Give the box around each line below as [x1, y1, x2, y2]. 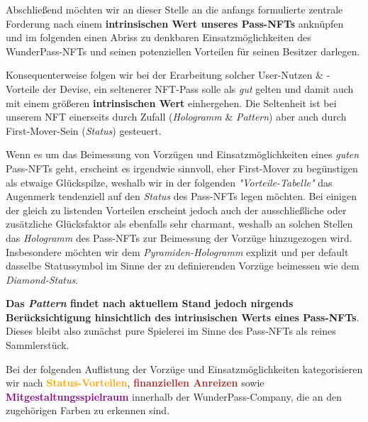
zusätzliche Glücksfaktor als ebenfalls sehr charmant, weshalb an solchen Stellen [6, 216, 353, 231]
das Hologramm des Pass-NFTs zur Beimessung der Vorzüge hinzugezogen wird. [6, 230, 352, 245]
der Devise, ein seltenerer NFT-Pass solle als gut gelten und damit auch [43, 81, 354, 96]
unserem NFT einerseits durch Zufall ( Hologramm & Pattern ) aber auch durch [6, 109, 347, 124]
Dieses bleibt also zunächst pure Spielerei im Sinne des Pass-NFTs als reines [6, 323, 336, 338]
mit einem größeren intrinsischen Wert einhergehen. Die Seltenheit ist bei [6, 95, 337, 110]
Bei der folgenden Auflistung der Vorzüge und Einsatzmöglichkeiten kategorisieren [6, 361, 363, 376]
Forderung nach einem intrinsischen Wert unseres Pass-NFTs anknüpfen [6, 16, 344, 30]
